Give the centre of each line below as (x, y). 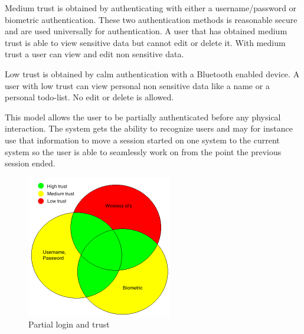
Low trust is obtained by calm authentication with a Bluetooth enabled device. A (152, 73)
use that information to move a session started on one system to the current (142, 140)
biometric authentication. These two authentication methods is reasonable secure (151, 19)
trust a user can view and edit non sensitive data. (94, 54)
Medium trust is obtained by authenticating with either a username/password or (151, 8)
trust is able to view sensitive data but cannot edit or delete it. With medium (145, 42)
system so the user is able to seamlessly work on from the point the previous (143, 151)
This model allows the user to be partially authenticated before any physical (143, 117)
